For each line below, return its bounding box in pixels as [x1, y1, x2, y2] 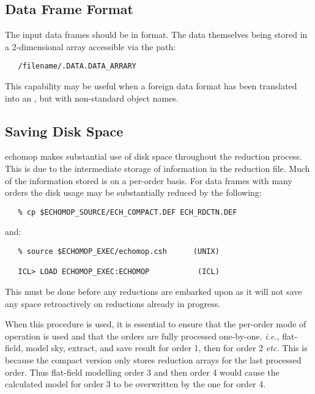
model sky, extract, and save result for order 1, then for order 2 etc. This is [26, 341, 308, 354]
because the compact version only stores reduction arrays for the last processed [5, 354, 302, 366]
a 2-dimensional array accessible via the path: [5, 40, 176, 53]
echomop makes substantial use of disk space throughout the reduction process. [5, 150, 302, 163]
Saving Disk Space [5, 121, 124, 140]
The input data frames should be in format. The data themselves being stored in [5, 28, 308, 41]
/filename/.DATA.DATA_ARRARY [18, 62, 136, 71]
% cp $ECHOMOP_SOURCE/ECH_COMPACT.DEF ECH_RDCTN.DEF [18, 207, 237, 217]
